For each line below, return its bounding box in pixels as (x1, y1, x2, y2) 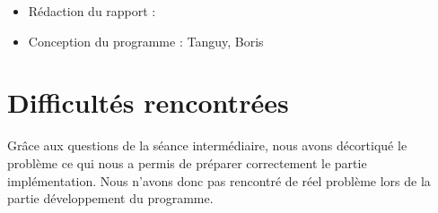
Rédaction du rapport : (28, 2, 156, 20)
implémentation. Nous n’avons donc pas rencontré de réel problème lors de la (7, 171, 431, 190)
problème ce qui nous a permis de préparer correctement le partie (7, 153, 367, 172)
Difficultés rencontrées (7, 84, 289, 121)
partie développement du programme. (7, 189, 214, 208)
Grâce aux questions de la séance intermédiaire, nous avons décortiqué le (7, 136, 407, 155)
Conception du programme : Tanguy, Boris (28, 31, 264, 50)
